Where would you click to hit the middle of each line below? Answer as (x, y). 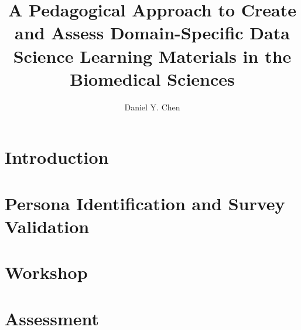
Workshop (46, 272)
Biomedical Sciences (152, 78)
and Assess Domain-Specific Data (152, 33)
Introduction (57, 157)
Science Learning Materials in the (152, 55)
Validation (47, 226)
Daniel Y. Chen (152, 107)
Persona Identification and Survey (145, 203)
